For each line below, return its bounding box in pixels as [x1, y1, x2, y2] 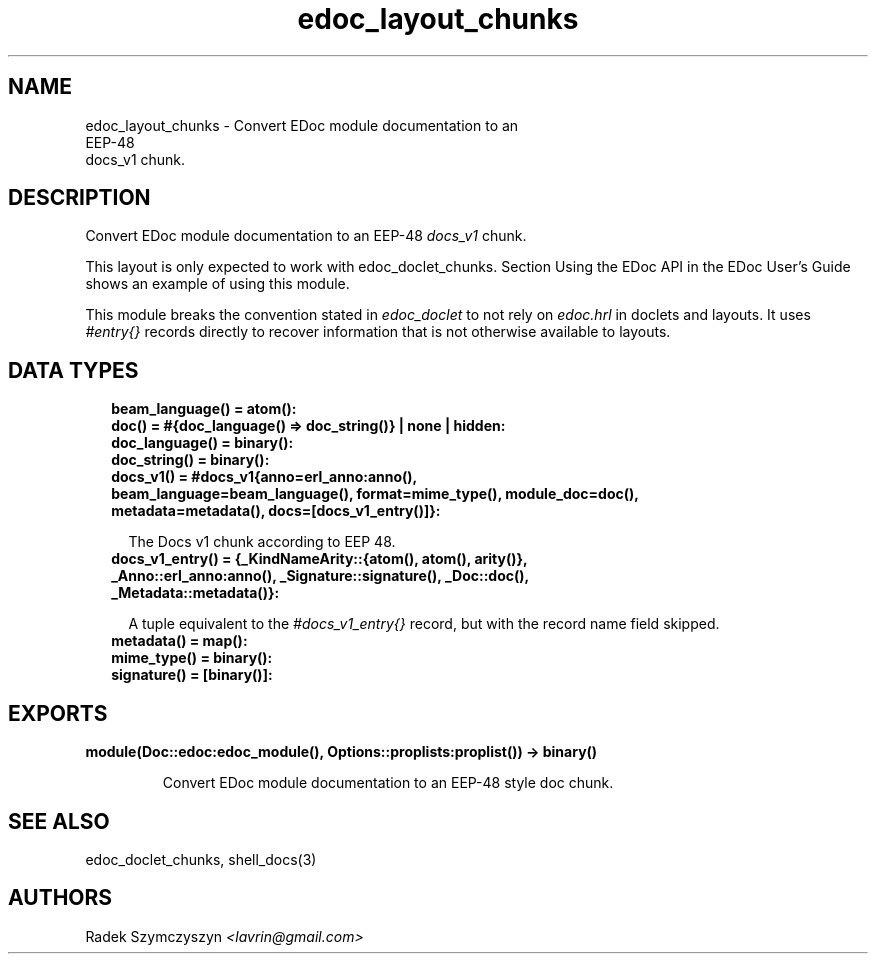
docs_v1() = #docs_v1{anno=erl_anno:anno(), [111, 468, 418, 486]
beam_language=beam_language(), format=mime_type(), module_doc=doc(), [111, 485, 639, 503]
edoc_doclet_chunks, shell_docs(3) [85, 850, 317, 868]
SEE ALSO [8, 808, 110, 834]
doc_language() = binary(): [111, 434, 294, 452]
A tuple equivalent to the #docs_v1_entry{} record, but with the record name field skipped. [128, 615, 720, 633]
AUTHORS [8, 885, 113, 911]
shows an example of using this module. [85, 275, 350, 293]
